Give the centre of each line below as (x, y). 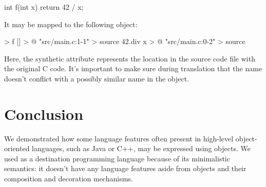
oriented (17, 148)
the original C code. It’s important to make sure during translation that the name (133, 68)
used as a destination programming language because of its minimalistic (117, 158)
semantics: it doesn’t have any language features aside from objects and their (125, 168)
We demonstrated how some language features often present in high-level (119, 138)
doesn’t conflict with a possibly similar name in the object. (97, 78)
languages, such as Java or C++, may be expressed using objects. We (141, 148)
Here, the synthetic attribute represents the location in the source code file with (130, 58)
